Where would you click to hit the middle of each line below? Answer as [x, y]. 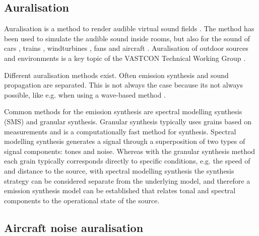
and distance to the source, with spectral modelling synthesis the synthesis [119, 170]
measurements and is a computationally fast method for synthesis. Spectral [120, 131]
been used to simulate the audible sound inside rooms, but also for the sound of [127, 38]
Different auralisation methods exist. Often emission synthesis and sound [116, 75]
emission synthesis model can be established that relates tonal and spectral [120, 190]
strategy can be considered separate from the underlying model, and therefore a [127, 180]
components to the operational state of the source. [82, 200]
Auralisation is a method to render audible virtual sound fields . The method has [129, 28]
